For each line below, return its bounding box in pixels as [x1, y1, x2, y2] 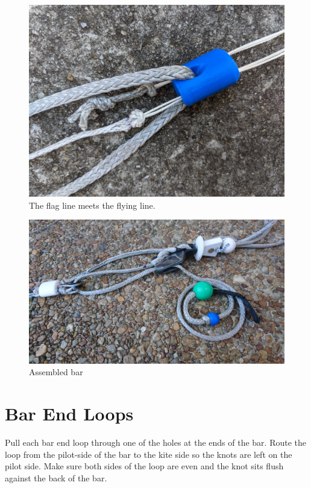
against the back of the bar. [5, 471, 107, 484]
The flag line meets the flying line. [29, 198, 155, 211]
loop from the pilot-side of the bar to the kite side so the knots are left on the [5, 448, 292, 460]
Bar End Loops [5, 401, 134, 426]
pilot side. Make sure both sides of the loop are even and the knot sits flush [5, 460, 284, 472]
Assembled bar [29, 366, 83, 378]
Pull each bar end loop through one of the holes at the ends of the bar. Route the [5, 436, 307, 448]
